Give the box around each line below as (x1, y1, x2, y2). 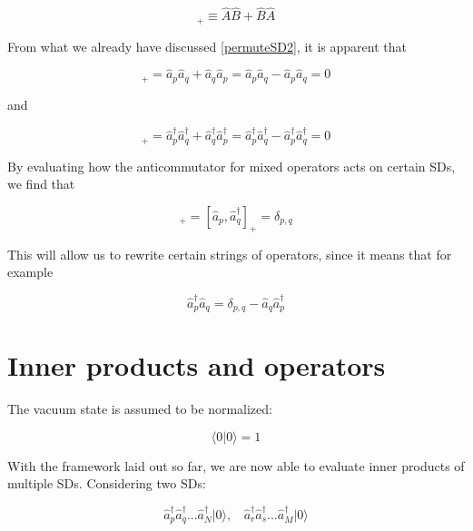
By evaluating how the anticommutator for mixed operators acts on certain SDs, (7, 156, 456, 175)
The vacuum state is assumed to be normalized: (7, 399, 272, 418)
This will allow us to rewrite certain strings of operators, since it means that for (7, 244, 452, 263)
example (7, 262, 54, 281)
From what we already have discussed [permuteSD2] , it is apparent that (7, 36, 407, 55)
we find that (7, 174, 75, 193)
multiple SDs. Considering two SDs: (7, 474, 206, 493)
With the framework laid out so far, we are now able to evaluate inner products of (7, 456, 465, 475)
